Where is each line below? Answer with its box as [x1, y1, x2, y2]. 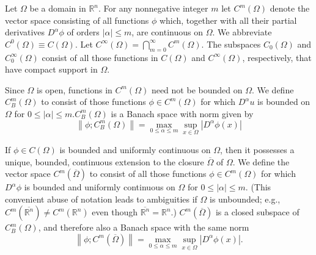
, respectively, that [242, 51, 312, 63]
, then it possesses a [220, 143, 295, 156]
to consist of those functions [41, 95, 146, 108]
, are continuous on [131, 26, 204, 38]
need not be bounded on [151, 83, 243, 96]
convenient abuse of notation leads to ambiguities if [5, 192, 197, 205]
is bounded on [257, 95, 310, 108]
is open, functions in [37, 83, 112, 96]
